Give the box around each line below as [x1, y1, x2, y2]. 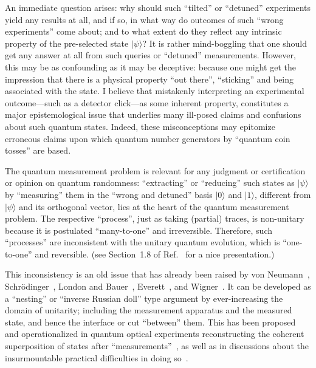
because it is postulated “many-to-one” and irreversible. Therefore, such [5, 223, 273, 236]
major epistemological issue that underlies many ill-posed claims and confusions [5, 108, 301, 121]
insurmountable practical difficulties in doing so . [5, 351, 188, 364]
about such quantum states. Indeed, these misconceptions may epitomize [5, 120, 275, 132]
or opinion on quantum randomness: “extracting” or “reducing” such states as [5, 176, 295, 189]
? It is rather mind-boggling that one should [142, 36, 307, 49]
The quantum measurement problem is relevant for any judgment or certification [5, 164, 306, 177]
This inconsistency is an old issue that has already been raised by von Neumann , [5, 268, 310, 281]
